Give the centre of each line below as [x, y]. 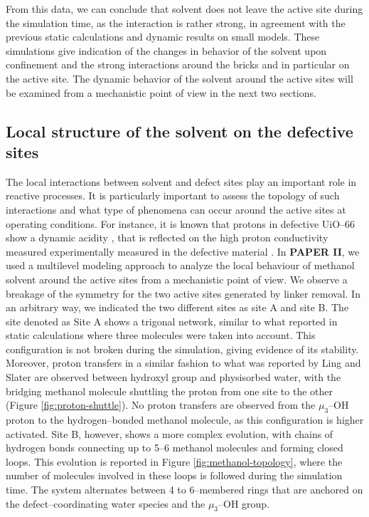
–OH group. [244, 503]
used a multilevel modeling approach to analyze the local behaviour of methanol [180, 265]
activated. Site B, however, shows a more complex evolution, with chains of [170, 433]
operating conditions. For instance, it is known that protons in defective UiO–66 [181, 223]
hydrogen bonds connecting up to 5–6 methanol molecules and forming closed [175, 448]
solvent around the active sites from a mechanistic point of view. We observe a [177, 279]
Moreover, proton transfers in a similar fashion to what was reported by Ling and [183, 363]
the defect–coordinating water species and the [106, 503]
